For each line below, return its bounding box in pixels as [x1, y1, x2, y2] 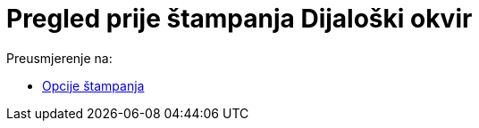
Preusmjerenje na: [6, 50, 113, 66]
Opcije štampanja [42, 77, 145, 93]
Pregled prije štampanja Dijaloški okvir [6, 4, 473, 34]
